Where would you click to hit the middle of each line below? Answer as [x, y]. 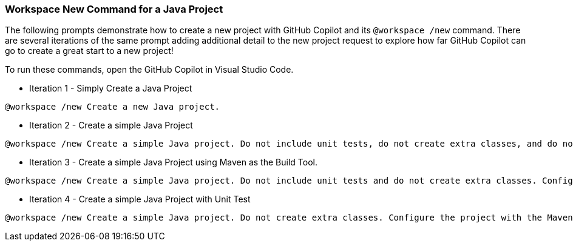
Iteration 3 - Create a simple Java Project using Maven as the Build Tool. [173, 162]
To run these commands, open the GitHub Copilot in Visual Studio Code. [149, 70]
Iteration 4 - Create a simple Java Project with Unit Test [140, 199]
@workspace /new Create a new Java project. [113, 107]
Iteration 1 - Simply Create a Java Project [111, 88]
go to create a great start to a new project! [89, 51]
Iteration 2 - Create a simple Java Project [111, 125]
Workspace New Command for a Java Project [114, 9]
